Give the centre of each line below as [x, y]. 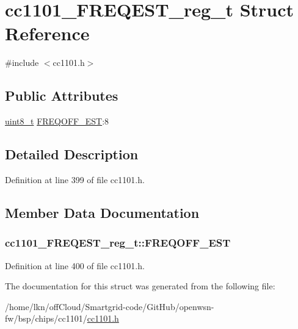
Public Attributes [62, 96]
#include [22, 63]
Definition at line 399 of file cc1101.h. [75, 179]
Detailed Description [72, 154]
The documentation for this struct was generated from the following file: [140, 286]
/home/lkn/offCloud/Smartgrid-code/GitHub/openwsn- [110, 306]
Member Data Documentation [102, 212]
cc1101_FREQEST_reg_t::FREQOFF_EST [118, 243]
